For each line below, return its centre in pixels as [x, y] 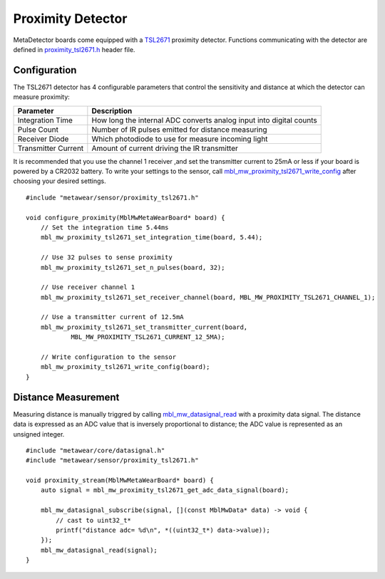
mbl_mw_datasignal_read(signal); [99, 550]
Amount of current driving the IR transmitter [165, 148]
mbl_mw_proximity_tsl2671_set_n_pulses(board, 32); [133, 267]
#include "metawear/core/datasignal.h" [96, 450]
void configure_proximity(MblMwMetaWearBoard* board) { [125, 218]
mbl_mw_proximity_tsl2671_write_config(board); [125, 367]
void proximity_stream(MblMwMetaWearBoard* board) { [120, 480]
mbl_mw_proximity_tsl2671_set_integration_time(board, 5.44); [152, 238]
